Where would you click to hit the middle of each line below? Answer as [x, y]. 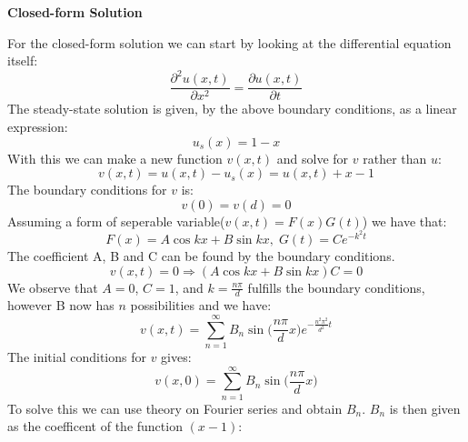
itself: [23, 60]
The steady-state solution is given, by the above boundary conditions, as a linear [232, 109]
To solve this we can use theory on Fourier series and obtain [175, 408]
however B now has [61, 305]
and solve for [313, 158]
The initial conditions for [77, 357]
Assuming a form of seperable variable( [116, 221]
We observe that [53, 287]
